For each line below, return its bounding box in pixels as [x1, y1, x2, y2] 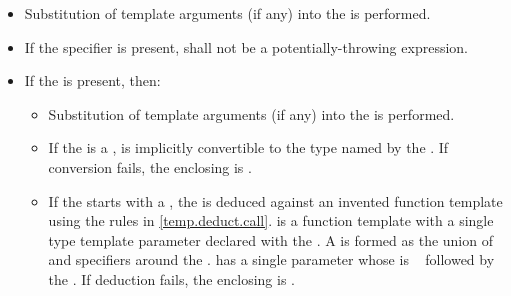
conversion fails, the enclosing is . [48, 156, 252, 177]
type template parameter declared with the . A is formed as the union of [48, 229, 493, 250]
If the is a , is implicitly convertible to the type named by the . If [48, 137, 449, 158]
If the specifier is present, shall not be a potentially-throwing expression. [24, 36, 468, 57]
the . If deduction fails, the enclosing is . [48, 268, 295, 289]
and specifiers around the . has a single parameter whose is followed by [48, 249, 495, 270]
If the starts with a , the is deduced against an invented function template [48, 190, 503, 211]
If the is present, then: [24, 70, 161, 91]
